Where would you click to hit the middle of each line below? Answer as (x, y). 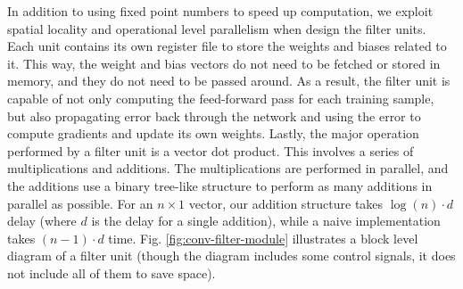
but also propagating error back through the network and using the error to (214, 116)
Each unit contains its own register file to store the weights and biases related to (227, 46)
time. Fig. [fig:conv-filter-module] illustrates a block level (263, 238)
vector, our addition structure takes (286, 203)
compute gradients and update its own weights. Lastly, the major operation (213, 133)
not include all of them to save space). (112, 272)
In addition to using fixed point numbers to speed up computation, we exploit (220, 11)
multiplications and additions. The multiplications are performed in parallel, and (228, 168)
